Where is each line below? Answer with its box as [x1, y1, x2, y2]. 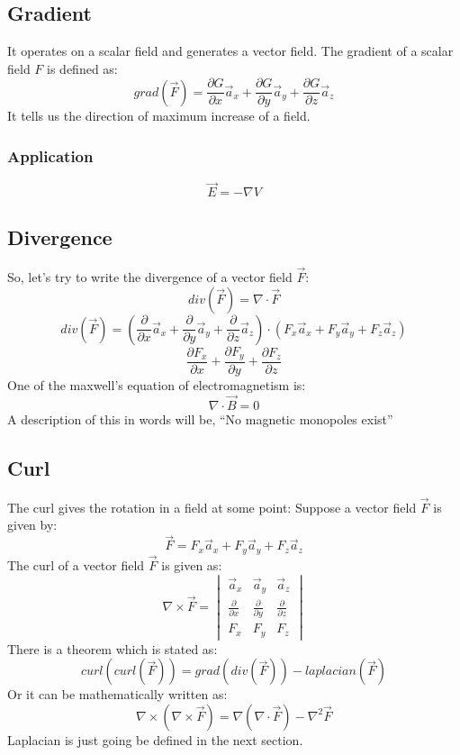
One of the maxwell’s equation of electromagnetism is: [7, 375, 306, 394]
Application [7, 144, 94, 167]
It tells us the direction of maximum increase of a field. [7, 106, 311, 125]
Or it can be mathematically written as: [7, 685, 228, 704]
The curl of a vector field [7, 555, 145, 574]
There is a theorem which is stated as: [7, 639, 218, 658]
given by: [7, 515, 58, 534]
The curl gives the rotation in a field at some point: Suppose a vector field [7, 497, 417, 516]
